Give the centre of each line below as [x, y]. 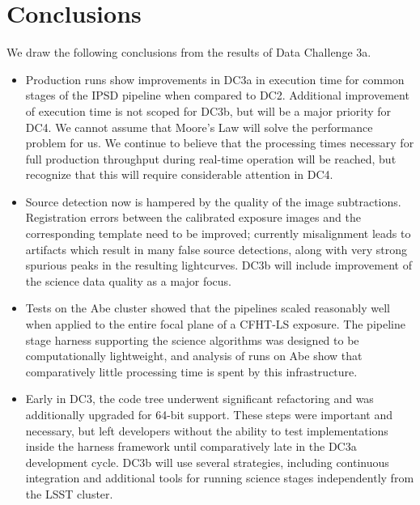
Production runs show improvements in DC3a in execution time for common [215, 79]
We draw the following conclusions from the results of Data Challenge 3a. [189, 52]
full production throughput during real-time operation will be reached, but [211, 158]
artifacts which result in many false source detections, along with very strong [216, 249]
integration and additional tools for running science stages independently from [220, 478]
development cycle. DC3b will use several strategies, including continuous [207, 462]
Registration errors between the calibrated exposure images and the [193, 217]
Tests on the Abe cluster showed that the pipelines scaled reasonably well [208, 308]
